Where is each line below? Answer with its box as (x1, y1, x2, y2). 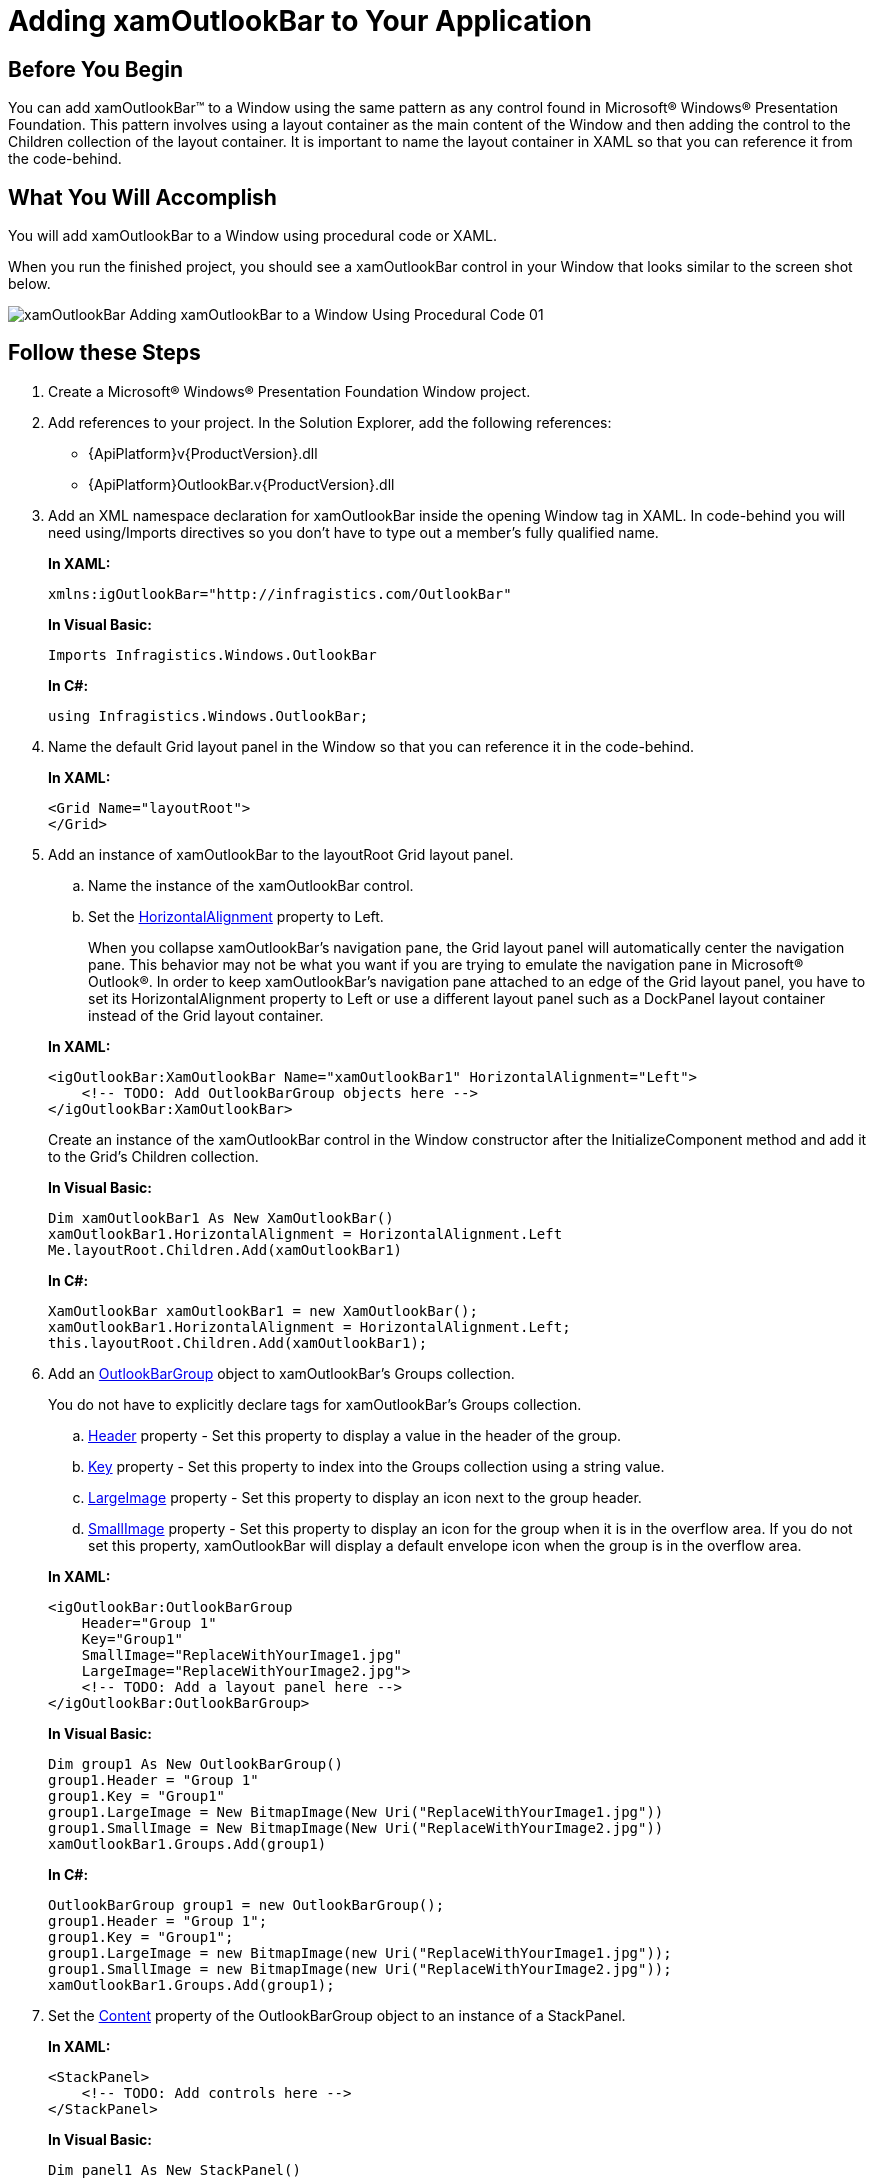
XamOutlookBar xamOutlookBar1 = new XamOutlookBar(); (48, 1302, 478, 1319)
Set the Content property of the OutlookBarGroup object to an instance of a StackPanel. (48, 2006, 626, 2024)
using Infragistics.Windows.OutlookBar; (48, 707, 369, 724)
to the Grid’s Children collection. (48, 1147, 259, 1165)
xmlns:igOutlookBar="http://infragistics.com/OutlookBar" (48, 585, 512, 602)
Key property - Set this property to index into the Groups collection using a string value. (88, 1457, 665, 1475)
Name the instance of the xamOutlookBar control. (88, 876, 414, 894)
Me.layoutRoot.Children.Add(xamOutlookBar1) (48, 1241, 403, 1258)
